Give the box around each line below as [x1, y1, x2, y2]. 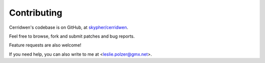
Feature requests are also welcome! [9, 42, 81, 48]
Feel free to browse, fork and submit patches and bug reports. [9, 33, 135, 39]
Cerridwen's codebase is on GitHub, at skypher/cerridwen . [9, 24, 129, 30]
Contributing [9, 7, 62, 18]
